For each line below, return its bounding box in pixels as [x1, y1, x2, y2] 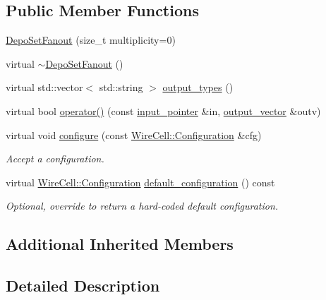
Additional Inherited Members [6, 233, 234, 255]
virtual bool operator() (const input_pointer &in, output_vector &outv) [6, 103, 321, 118]
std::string [99, 80, 143, 95]
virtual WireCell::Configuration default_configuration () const [6, 174, 275, 189]
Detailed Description [6, 275, 160, 296]
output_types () [162, 80, 234, 95]
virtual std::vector [6, 80, 83, 95]
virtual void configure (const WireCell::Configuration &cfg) [6, 127, 262, 142]
